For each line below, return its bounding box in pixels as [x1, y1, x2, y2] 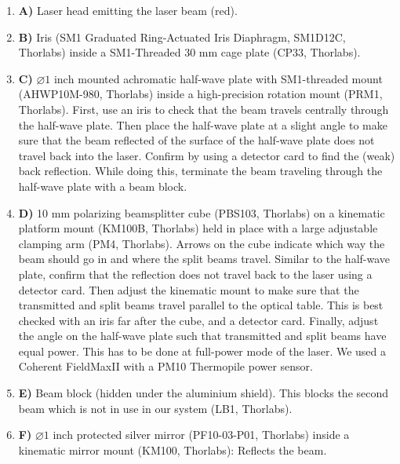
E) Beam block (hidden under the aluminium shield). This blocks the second [18, 385, 389, 401]
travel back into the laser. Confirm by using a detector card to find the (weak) [18, 147, 395, 163]
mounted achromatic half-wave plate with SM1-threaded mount [78, 70, 383, 86]
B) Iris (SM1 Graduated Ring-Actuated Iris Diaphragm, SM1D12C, [18, 28, 346, 45]
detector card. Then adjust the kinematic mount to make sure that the [18, 281, 359, 298]
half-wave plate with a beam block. [18, 177, 187, 194]
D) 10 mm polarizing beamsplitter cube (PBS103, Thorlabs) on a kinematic [18, 204, 385, 221]
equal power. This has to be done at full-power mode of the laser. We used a [18, 342, 387, 359]
